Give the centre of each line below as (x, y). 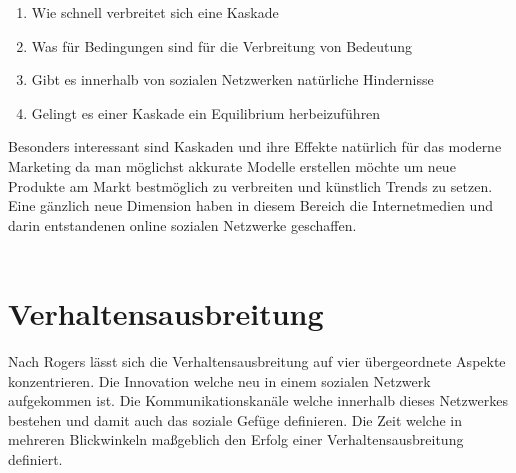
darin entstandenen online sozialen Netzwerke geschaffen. (182, 224)
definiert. (35, 459)
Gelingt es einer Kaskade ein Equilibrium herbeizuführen (206, 112)
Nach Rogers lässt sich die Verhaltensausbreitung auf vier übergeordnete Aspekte (257, 361)
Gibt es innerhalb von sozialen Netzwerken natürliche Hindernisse (232, 79)
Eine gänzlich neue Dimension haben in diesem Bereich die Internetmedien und (250, 205)
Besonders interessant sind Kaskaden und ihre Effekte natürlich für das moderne (255, 146)
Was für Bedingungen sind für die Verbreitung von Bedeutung (222, 45)
